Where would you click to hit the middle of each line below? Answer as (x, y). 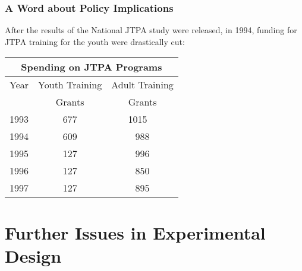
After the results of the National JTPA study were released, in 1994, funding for (151, 30)
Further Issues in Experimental (135, 232)
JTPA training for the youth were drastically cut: (95, 41)
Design (33, 255)
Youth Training (70, 85)
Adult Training (142, 85)
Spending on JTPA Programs (92, 67)
